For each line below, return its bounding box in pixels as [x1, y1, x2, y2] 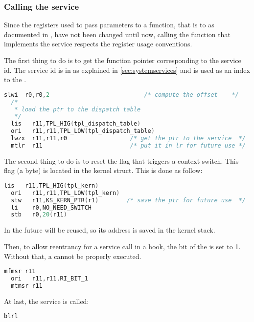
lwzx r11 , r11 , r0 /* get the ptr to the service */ [11, 135, 246, 142]
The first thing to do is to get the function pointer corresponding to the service [4, 55, 241, 65]
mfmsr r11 [4, 268, 36, 275]
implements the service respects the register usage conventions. [4, 39, 192, 49]
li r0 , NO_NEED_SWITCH [11, 204, 92, 211]
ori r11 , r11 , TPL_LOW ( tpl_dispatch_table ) [11, 128, 155, 135]
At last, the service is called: [4, 296, 89, 306]
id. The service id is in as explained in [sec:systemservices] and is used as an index [4, 64, 250, 75]
